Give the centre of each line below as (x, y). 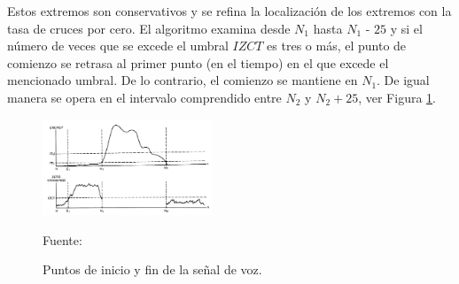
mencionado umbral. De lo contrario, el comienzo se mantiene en (183, 80)
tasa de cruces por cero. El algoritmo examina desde (149, 28)
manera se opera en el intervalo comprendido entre (144, 97)
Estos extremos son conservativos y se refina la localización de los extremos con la (229, 11)
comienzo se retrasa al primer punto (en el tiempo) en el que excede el (198, 62)
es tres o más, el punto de (337, 46)
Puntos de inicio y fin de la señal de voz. (152, 269)
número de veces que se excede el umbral (118, 46)
